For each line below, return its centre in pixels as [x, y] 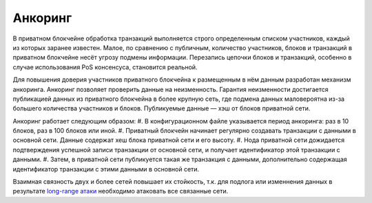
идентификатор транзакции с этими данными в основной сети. [106, 169]
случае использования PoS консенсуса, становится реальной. [105, 67]
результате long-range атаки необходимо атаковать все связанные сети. [121, 191]
